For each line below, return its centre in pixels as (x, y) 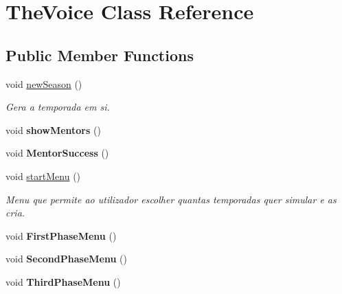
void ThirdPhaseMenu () (63, 281)
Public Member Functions (100, 55)
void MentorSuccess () (57, 153)
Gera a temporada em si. (58, 107)
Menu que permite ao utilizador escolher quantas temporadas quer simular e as (171, 199)
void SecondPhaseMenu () (66, 259)
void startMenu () (43, 176)
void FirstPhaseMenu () (61, 235)
